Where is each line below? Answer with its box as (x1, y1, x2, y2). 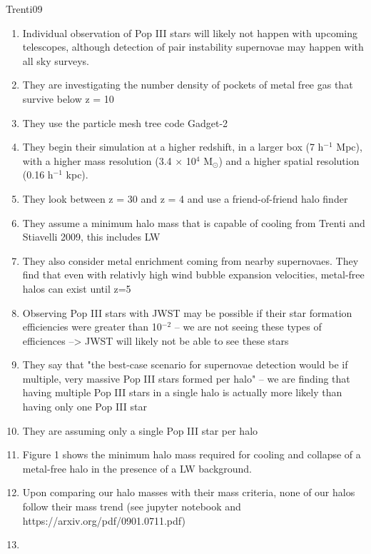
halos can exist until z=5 (22, 281, 131, 296)
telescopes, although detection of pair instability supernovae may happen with (22, 39, 364, 54)
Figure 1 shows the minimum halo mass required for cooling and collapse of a (22, 447, 361, 462)
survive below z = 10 (22, 91, 114, 106)
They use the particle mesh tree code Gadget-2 (22, 115, 228, 130)
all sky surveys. (22, 53, 90, 68)
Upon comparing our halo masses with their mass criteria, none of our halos (22, 485, 355, 500)
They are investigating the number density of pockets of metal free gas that (22, 77, 353, 92)
